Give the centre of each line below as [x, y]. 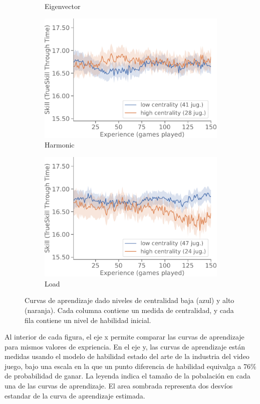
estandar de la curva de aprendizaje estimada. [75, 395]
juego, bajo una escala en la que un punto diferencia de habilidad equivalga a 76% [131, 366]
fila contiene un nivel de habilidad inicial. [88, 320]
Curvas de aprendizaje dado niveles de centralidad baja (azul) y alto [129, 300]
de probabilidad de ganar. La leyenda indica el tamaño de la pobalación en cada [127, 376]
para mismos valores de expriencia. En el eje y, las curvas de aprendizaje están [125, 346]
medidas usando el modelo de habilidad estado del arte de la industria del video [127, 356]
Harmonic [60, 145]
